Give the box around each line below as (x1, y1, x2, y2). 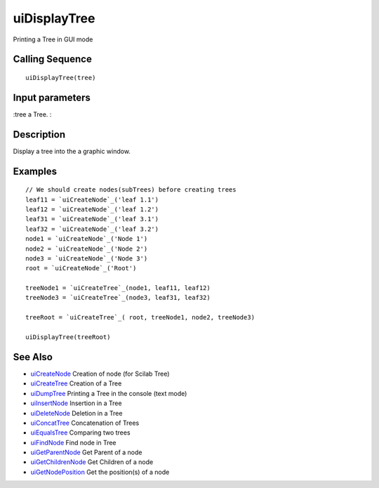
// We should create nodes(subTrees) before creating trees (25, 186, 237, 194)
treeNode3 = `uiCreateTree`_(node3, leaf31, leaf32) (25, 294, 211, 302)
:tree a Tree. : (13, 110, 52, 119)
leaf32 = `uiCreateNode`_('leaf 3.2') (25, 225, 159, 233)
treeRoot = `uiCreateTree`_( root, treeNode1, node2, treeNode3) (25, 313, 255, 322)
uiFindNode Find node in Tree (30, 438, 117, 447)
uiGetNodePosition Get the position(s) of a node (30, 468, 170, 476)
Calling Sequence (13, 53, 93, 65)
